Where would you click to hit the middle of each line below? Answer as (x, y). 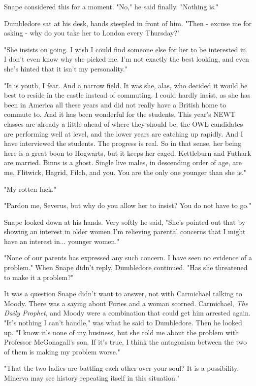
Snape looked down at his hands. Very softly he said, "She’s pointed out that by (125, 222)
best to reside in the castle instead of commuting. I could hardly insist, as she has (127, 95)
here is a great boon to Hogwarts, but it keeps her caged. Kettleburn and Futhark (128, 153)
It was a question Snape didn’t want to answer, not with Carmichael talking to (123, 294)
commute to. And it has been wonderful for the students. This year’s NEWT (120, 114)
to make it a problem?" (39, 277)
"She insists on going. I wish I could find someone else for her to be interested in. (126, 49)
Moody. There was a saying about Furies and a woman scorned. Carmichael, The (126, 303)
